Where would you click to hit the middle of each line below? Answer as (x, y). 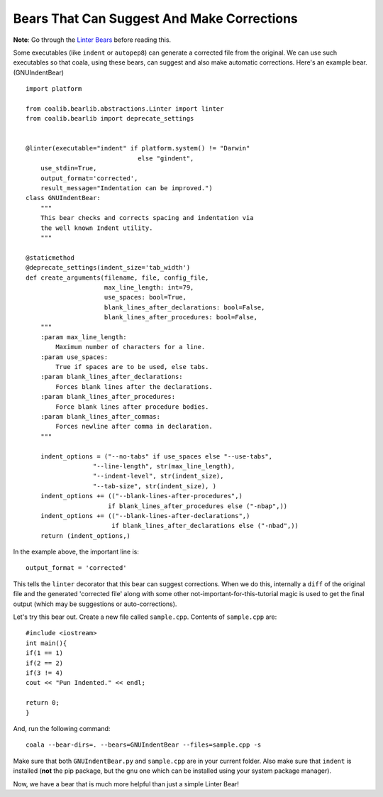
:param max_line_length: (83, 337)
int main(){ (46, 643)
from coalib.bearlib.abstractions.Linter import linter (125, 109)
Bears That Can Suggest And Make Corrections (155, 18)
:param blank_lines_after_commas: (100, 416)
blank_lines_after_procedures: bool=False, (181, 317)
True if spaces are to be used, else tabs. (132, 367)
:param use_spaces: (74, 357)
